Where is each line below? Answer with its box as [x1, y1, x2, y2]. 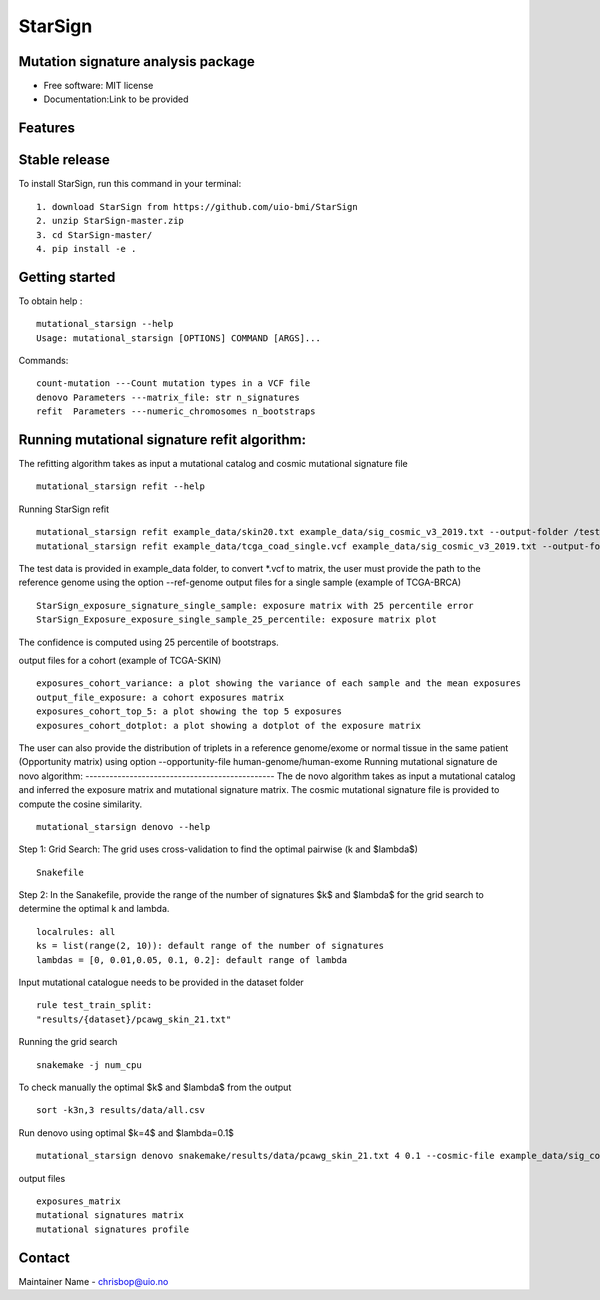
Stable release [18, 151, 110, 169]
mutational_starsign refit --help [36, 481, 205, 492]
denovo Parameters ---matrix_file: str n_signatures [36, 391, 300, 403]
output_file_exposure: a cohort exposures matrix [36, 691, 285, 703]
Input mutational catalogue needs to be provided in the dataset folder [18, 976, 304, 989]
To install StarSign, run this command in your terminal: [18, 178, 242, 190]
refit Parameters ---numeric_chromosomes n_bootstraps [36, 406, 316, 417]
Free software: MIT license [43, 80, 154, 92]
